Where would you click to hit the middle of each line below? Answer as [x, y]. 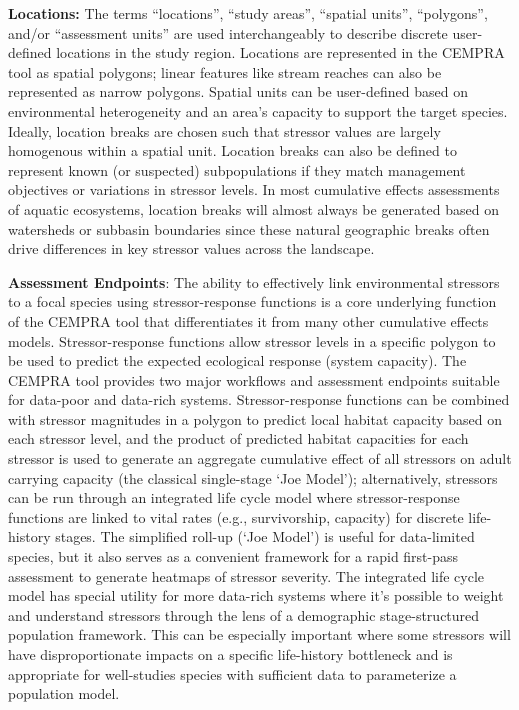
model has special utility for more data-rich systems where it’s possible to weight [256, 595]
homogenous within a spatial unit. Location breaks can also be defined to [232, 150]
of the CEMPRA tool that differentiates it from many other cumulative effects [248, 320]
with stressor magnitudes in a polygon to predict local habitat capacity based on [255, 418]
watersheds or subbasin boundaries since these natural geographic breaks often [249, 228]
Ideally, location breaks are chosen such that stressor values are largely [224, 130]
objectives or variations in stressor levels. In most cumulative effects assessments [254, 189]
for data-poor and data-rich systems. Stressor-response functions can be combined [259, 399]
